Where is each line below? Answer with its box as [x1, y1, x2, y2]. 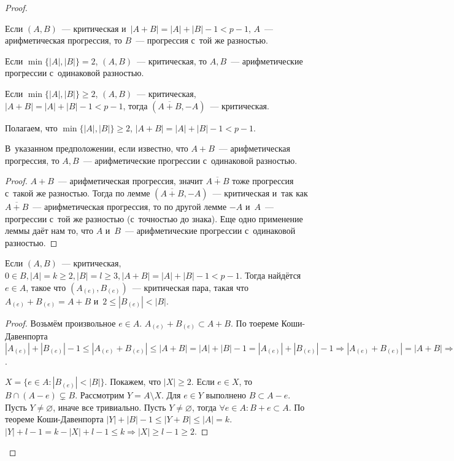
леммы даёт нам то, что [5, 224, 94, 237]
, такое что [26, 281, 66, 293]
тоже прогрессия [232, 174, 294, 187]
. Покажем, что [104, 375, 161, 388]
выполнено [206, 389, 247, 401]
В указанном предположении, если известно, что [5, 142, 188, 155]
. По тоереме [231, 316, 279, 329]
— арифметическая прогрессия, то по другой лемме [33, 200, 227, 212]
